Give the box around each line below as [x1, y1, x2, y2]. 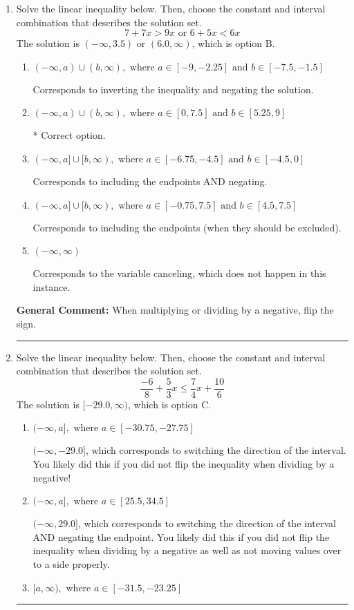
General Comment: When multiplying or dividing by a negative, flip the [16, 303, 334, 317]
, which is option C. [128, 397, 212, 411]
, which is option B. [192, 36, 275, 50]
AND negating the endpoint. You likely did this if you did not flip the [32, 529, 330, 544]
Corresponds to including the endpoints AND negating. [32, 173, 268, 188]
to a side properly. [32, 556, 110, 571]
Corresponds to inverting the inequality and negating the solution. [32, 82, 314, 96]
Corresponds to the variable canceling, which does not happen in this [32, 266, 326, 280]
